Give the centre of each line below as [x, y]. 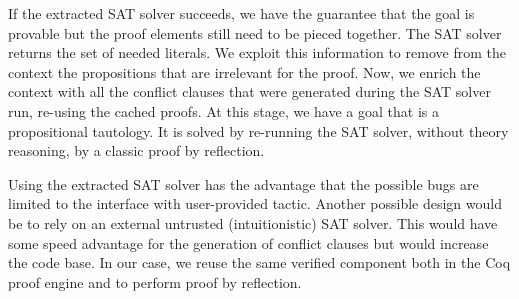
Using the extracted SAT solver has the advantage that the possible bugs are [243, 183]
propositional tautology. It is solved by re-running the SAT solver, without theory [258, 130]
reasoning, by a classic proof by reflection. [136, 150]
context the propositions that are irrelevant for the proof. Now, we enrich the [244, 71]
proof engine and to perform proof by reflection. [155, 281]
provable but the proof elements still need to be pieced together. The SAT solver [255, 32]
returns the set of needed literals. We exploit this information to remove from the [257, 52]
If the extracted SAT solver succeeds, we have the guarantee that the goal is [241, 13]
